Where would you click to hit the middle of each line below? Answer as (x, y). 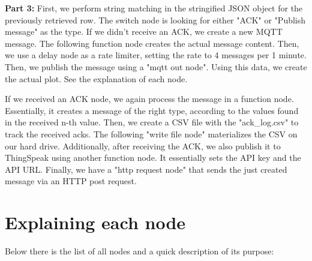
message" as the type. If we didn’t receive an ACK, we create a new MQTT (144, 31)
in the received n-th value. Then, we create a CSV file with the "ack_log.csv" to (152, 122)
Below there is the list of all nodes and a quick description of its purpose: (139, 251)
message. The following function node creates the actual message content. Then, (152, 43)
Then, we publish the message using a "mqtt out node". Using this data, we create (156, 66)
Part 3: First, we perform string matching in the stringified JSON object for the (154, 8)
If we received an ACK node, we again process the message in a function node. (149, 99)
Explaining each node (95, 222)
